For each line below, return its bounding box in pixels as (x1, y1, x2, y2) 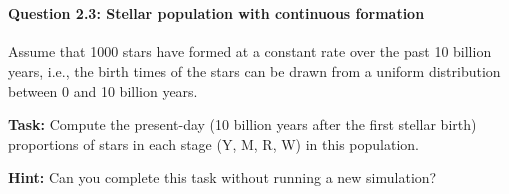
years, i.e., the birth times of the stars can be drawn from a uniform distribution (8, 60, 501, 81)
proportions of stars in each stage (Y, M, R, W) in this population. (8, 133, 420, 154)
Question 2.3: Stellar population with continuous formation (8, 3, 425, 24)
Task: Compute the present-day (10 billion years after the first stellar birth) (8, 114, 477, 135)
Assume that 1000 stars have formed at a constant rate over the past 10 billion (8, 41, 492, 62)
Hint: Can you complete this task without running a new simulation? (8, 167, 437, 188)
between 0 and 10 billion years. (8, 80, 198, 101)
